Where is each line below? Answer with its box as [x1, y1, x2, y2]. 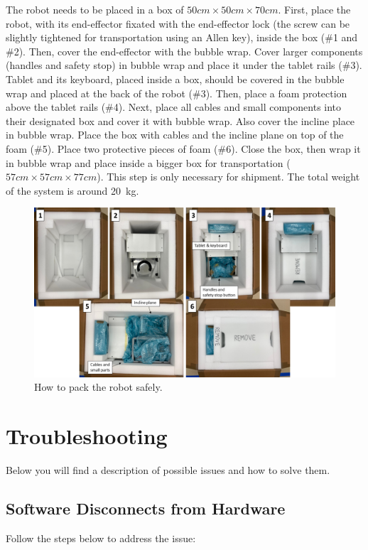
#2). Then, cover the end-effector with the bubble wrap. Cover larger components [6, 43, 363, 58]
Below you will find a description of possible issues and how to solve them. [6, 463, 330, 478]
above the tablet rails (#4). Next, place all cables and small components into [6, 99, 342, 114]
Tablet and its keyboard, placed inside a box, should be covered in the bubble [6, 71, 345, 86]
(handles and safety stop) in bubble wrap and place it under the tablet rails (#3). [6, 58, 362, 72]
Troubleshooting [6, 421, 168, 451]
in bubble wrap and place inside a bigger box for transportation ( [6, 155, 291, 170]
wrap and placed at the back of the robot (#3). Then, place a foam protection [6, 85, 347, 100]
